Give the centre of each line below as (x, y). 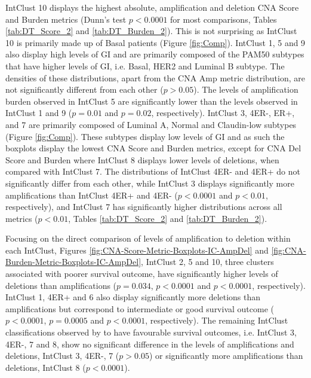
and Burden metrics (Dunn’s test (66, 19)
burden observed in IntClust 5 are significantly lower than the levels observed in (152, 101)
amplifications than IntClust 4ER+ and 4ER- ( (92, 195)
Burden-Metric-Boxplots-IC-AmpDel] (73, 262)
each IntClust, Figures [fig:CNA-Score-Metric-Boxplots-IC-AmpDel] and (137, 250)
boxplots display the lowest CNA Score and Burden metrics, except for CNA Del (153, 148)
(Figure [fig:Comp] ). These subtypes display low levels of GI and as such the (145, 136)
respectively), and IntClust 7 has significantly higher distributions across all (144, 207)
